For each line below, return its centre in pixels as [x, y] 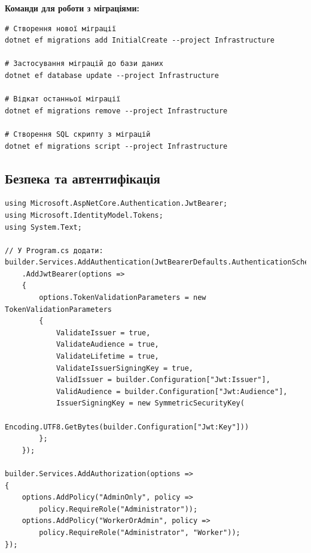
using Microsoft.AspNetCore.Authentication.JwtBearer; [116, 204]
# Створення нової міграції [61, 28]
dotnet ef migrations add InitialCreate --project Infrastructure [140, 40]
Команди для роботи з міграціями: [72, 8]
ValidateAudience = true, [107, 345]
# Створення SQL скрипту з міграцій [78, 134]
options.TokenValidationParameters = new [123, 298]
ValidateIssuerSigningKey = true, [124, 368]
